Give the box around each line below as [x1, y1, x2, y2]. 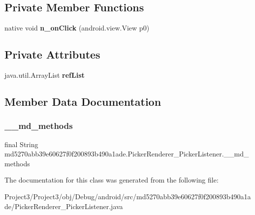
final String [4, 139, 38, 149]
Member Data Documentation [4, 93, 161, 109]
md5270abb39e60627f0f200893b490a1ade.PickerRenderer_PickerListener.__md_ [4, 149, 249, 159]
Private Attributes [4, 47, 100, 62]
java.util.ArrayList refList [4, 70, 85, 80]
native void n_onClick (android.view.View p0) [4, 23, 150, 33]
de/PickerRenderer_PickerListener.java [4, 201, 123, 211]
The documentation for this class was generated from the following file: [4, 175, 219, 185]
